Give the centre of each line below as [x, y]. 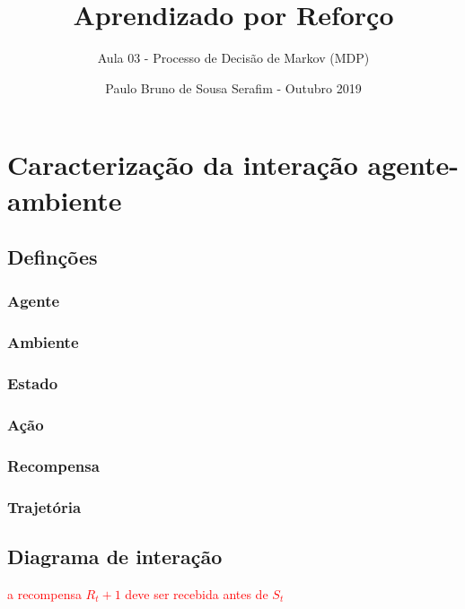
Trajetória [44, 506]
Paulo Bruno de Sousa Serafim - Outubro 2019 [233, 87]
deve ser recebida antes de [197, 593]
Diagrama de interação [115, 556]
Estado [33, 383]
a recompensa [44, 593]
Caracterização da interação [183, 165]
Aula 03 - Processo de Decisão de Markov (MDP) [233, 58]
